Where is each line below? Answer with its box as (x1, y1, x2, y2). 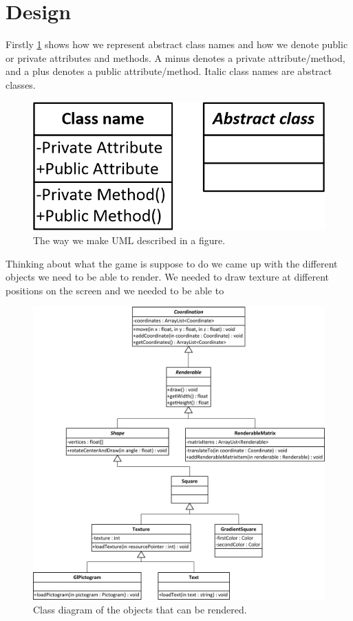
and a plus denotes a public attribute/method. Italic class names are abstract (6, 64, 332, 78)
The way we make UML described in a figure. (33, 233, 226, 248)
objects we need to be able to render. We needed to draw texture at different (6, 270, 330, 284)
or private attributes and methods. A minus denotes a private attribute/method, (6, 50, 345, 65)
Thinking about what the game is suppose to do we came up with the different (6, 256, 338, 270)
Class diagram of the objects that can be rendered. (33, 602, 247, 616)
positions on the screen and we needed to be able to (6, 283, 224, 297)
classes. (6, 77, 36, 91)
